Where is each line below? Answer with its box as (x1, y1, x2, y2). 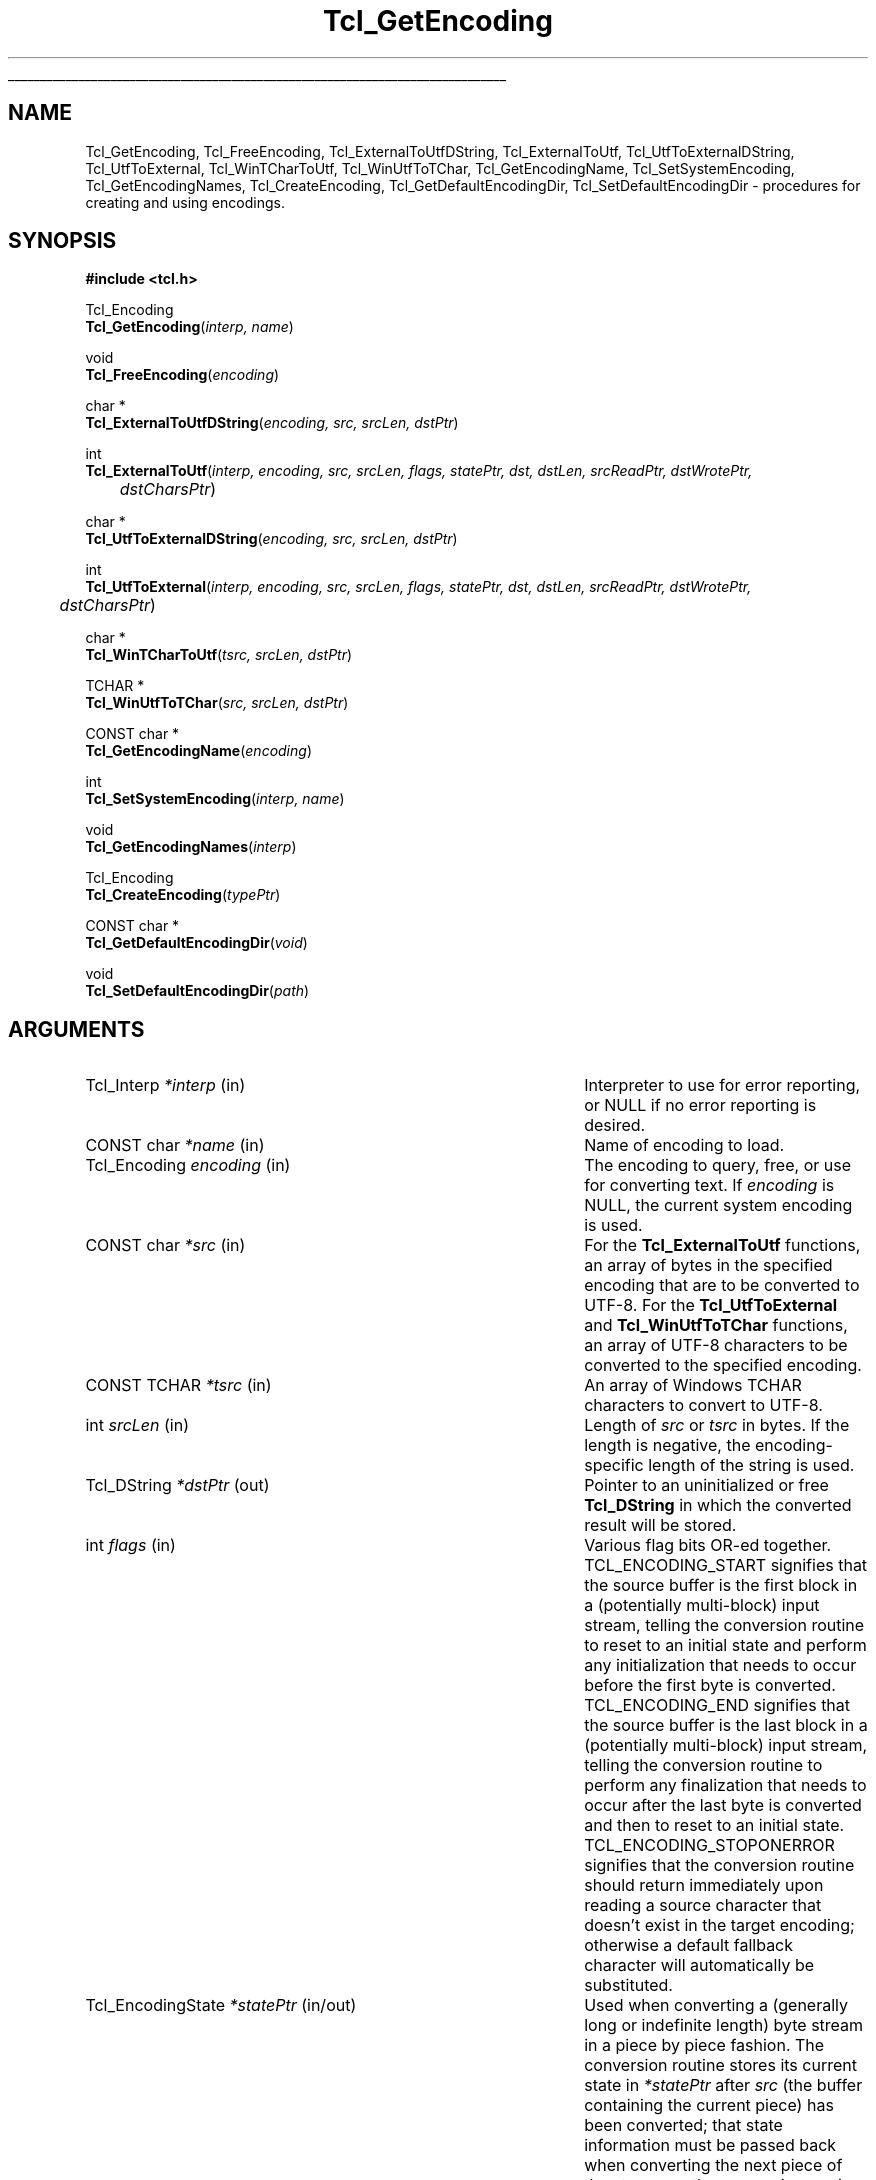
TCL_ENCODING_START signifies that (584, 1555, 868, 1576)
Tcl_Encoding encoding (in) (85, 1155, 291, 1176)
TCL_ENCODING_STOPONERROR (584, 1835, 835, 1856)
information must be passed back (584, 2135, 837, 2156)
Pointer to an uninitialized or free (584, 1475, 829, 1496)
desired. (584, 1115, 646, 1136)
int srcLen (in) (85, 1415, 190, 1436)
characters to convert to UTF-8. (584, 1395, 823, 1416)
